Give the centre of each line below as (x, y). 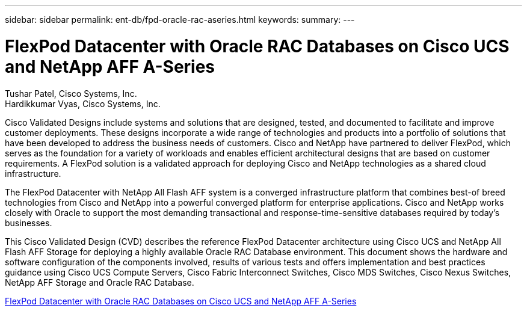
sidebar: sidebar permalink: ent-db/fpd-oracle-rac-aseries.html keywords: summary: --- (180, 20)
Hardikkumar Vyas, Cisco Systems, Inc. (83, 103)
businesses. (29, 223)
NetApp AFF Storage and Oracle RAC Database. (100, 282)
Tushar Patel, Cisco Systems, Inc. (71, 93)
